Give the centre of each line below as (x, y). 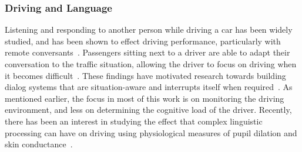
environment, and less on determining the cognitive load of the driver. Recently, (148, 110)
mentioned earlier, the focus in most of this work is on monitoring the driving (145, 98)
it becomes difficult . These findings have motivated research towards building (145, 75)
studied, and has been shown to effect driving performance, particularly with (143, 41)
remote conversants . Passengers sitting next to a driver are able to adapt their (147, 52)
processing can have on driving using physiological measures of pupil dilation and (151, 132)
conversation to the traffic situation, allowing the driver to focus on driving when (151, 64)
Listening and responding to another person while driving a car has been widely (149, 30)
